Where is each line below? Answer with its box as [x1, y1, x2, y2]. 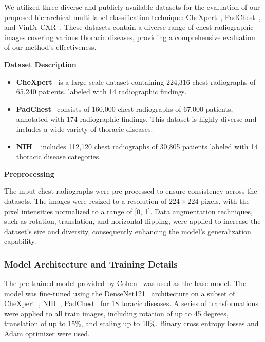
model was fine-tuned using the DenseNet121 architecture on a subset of [4, 288, 235, 298]
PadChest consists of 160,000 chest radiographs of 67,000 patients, [16, 103, 233, 114]
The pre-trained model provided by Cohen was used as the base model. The [4, 278, 247, 289]
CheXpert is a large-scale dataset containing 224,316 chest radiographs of [16, 76, 256, 87]
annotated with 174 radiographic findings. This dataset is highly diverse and [16, 113, 257, 124]
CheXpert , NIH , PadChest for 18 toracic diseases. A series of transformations [4, 298, 258, 309]
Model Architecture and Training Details [4, 257, 178, 270]
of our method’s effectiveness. [4, 42, 97, 52]
